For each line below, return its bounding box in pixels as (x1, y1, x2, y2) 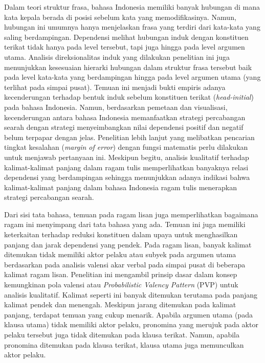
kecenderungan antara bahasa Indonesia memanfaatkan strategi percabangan (4, 111, 246, 122)
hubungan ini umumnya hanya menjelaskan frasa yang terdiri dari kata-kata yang (4, 21, 260, 32)
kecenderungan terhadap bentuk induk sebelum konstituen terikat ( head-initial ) (4, 92, 254, 102)
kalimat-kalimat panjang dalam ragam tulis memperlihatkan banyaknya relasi (4, 162, 249, 172)
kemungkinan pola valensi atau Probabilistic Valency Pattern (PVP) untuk (4, 279, 238, 290)
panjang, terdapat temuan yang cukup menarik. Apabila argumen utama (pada (4, 309, 253, 320)
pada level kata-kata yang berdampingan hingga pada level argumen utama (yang (4, 72, 261, 82)
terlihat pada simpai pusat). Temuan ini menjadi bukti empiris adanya (4, 81, 226, 92)
